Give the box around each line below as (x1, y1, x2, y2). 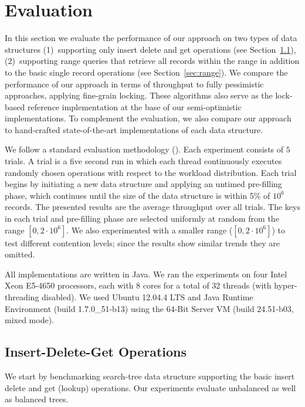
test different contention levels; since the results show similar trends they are (5, 236, 280, 249)
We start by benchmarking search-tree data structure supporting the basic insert (5, 369, 295, 382)
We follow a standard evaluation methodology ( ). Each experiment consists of (5, 143, 284, 155)
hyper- (274, 279, 297, 291)
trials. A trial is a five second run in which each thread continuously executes (5, 155, 282, 167)
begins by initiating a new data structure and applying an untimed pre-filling (5, 178, 282, 190)
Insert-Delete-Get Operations (5, 342, 187, 361)
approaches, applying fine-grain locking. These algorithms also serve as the (5, 89, 273, 101)
